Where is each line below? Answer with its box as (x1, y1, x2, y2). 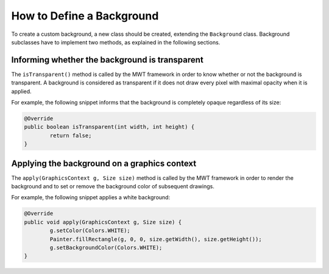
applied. (11, 87, 32, 95)
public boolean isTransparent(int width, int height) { (24, 123, 195, 131)
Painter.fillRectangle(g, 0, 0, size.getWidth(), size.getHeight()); (49, 236, 262, 242)
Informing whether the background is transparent (11, 55, 203, 65)
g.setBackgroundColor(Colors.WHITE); (49, 244, 163, 251)
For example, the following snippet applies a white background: (11, 194, 171, 201)
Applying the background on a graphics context (11, 158, 197, 168)
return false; (49, 132, 92, 139)
